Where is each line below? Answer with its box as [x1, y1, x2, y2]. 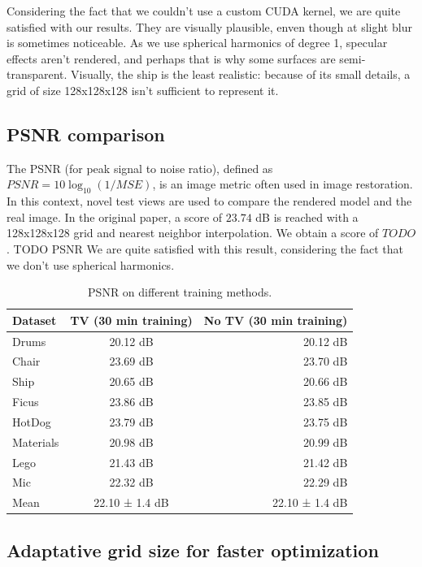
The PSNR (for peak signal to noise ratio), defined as [7, 159, 273, 176]
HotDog [12, 413, 51, 430]
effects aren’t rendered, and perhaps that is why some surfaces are [7, 50, 336, 67]
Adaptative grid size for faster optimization [7, 537, 379, 562]
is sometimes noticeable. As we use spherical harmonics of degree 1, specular [7, 34, 388, 51]
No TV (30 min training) [203, 311, 348, 328]
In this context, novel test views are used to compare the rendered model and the [7, 193, 412, 210]
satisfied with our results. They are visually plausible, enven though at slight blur [7, 18, 412, 35]
